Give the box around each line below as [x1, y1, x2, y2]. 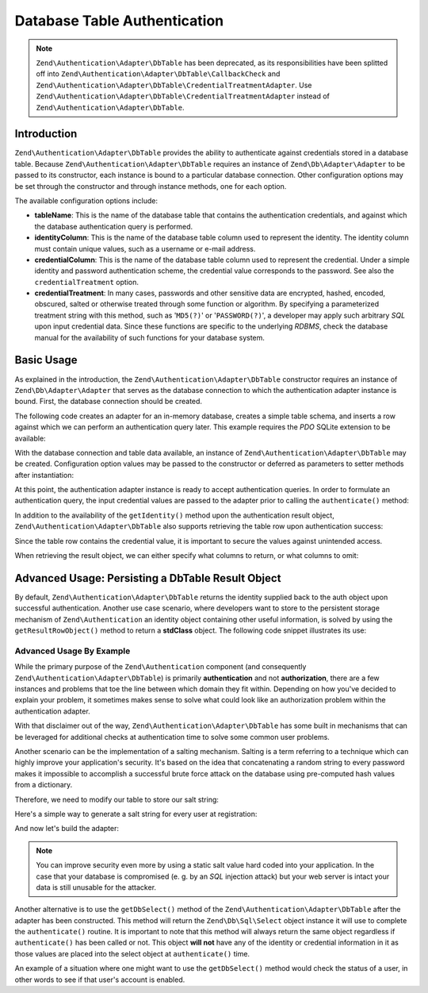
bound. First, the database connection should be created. [14, 397, 202, 406]
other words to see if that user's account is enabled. [14, 975, 185, 984]
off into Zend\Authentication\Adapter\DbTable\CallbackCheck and [36, 69, 281, 79]
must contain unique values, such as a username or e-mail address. [34, 244, 256, 253]
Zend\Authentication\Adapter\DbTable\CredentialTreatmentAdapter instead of [36, 91, 331, 101]
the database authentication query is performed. [34, 221, 193, 231]
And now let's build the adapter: [14, 824, 119, 833]
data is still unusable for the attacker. [36, 882, 157, 892]
